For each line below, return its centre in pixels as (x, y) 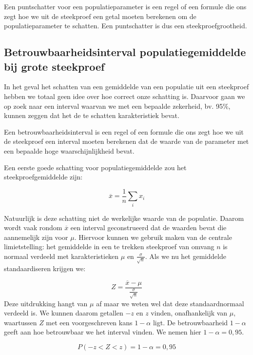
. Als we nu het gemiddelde (185, 256)
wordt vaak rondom (33, 227)
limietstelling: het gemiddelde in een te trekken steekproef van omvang (109, 247)
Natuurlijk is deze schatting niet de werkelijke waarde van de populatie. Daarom (124, 218)
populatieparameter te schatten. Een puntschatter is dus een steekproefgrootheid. (126, 26)
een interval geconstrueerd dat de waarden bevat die (148, 227)
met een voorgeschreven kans (89, 322)
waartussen (20, 322)
